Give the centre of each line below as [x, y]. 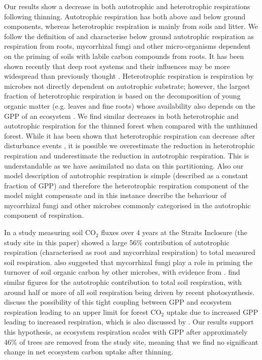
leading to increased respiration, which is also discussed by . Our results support [129, 322]
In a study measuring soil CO [50, 232]
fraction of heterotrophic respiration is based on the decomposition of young [122, 96]
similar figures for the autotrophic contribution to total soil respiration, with [123, 282]
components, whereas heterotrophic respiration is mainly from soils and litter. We [131, 26]
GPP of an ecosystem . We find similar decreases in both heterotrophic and [121, 116]
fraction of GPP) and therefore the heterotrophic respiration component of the [126, 185]
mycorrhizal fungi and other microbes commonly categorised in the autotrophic [127, 205]
